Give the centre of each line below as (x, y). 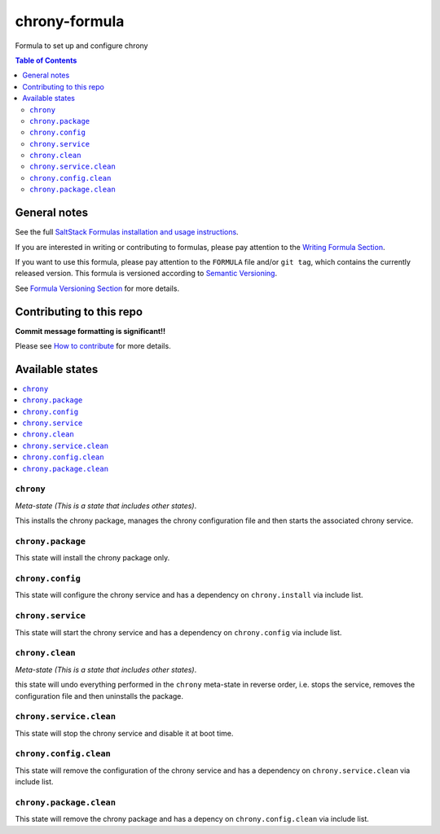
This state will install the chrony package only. (92, 558)
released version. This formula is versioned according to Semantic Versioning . (146, 274)
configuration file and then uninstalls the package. (99, 696)
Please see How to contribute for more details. (93, 346)
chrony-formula (70, 21)
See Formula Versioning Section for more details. (97, 288)
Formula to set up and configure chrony (81, 46)
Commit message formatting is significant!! (90, 331)
